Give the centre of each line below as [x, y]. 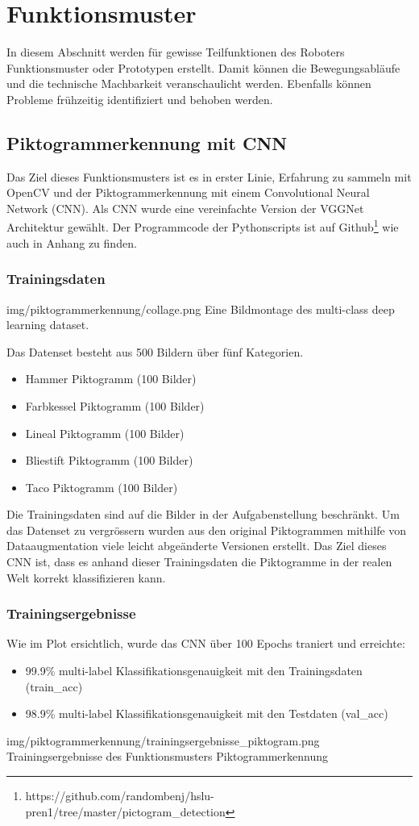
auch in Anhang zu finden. [72, 242]
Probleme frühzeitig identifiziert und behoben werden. [140, 99]
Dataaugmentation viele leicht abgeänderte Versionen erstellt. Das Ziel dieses [197, 546]
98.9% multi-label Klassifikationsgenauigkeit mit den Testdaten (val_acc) [207, 713]
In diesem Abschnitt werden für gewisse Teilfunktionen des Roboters [176, 52]
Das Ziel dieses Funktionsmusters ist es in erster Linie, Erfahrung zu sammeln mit [209, 176]
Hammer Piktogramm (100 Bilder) [111, 379]
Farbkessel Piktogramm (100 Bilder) [115, 405]
